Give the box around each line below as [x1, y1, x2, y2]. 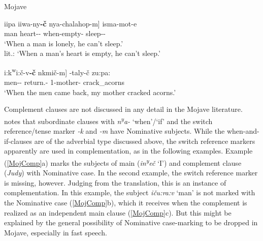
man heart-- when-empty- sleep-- [4, 28, 106, 39]
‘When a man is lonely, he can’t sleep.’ [4, 38, 123, 48]
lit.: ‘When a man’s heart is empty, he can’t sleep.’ [4, 48, 160, 58]
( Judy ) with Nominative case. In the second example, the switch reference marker [4, 167, 258, 178]
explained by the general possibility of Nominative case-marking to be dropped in [4, 217, 258, 228]
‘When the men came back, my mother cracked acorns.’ [4, 86, 176, 97]
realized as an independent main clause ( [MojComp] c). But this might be [4, 207, 232, 218]
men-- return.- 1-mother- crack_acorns [4, 77, 125, 87]
